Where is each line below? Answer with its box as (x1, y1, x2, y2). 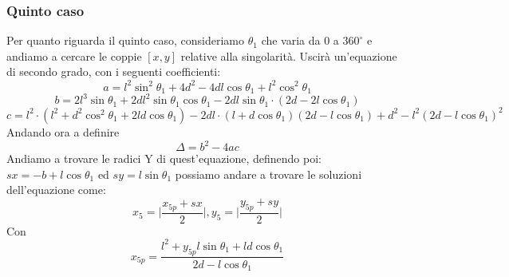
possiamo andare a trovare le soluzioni (175, 165, 362, 182)
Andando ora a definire (6, 123, 120, 140)
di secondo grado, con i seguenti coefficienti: (6, 63, 221, 80)
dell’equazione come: (6, 181, 106, 198)
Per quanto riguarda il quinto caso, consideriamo (6, 32, 245, 49)
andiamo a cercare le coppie (6, 47, 142, 64)
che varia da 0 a (261, 32, 339, 49)
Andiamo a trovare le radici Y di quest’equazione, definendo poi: (6, 150, 322, 167)
